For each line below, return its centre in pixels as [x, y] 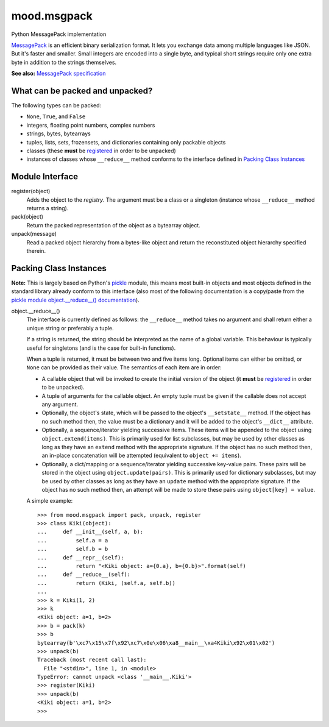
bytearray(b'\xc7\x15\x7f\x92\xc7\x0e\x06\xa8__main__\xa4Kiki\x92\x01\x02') [156, 643]
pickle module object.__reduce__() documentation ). [75, 300]
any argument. [60, 404]
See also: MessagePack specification [58, 74]
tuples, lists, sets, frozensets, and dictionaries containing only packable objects [126, 142]
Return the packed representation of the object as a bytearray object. [113, 225]
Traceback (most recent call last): [92, 660]
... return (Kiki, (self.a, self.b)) [107, 583]
